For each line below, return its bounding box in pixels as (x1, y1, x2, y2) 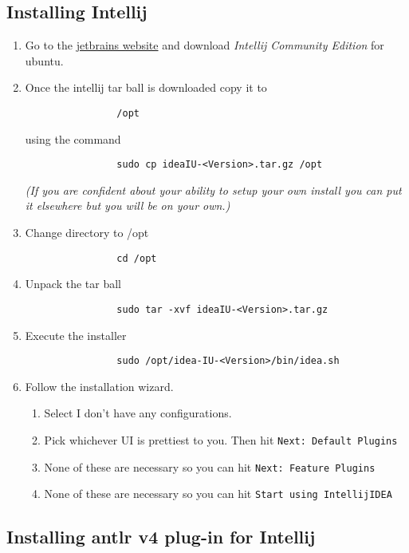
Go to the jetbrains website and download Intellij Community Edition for (25, 37, 384, 53)
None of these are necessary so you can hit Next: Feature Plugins (44, 458, 376, 475)
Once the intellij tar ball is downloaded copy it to (25, 79, 267, 96)
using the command (25, 130, 121, 147)
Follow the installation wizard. (25, 377, 174, 394)
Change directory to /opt (25, 224, 149, 241)
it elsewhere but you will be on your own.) (25, 197, 230, 214)
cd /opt (116, 252, 157, 264)
